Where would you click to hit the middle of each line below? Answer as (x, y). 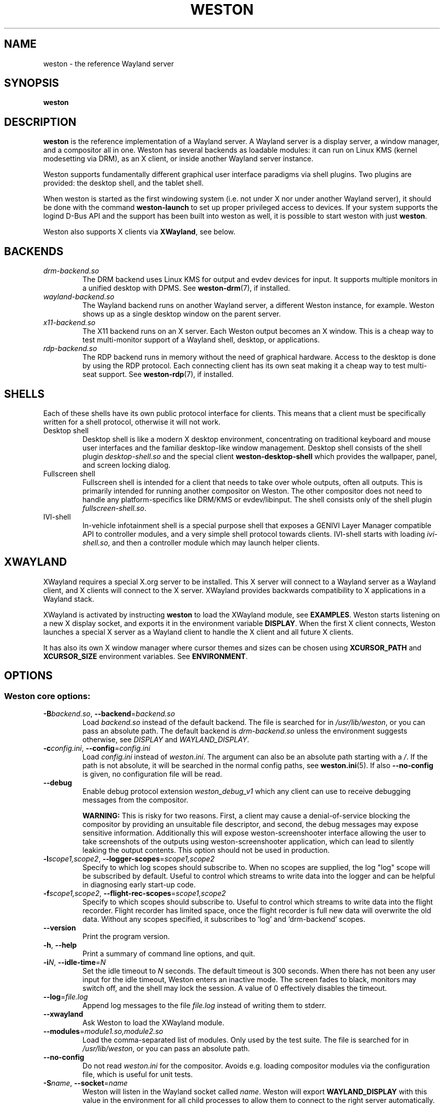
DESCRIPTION (40, 122)
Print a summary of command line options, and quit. (169, 954)
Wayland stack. (69, 599)
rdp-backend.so (70, 349)
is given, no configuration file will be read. (152, 774)
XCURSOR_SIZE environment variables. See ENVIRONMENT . (145, 656)
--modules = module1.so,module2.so (103, 1031)
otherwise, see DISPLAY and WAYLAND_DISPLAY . (166, 740)
